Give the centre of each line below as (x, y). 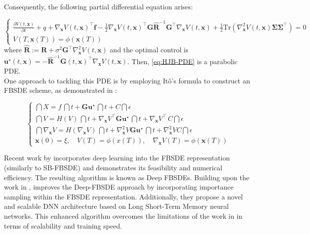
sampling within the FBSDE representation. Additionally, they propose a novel (123, 196)
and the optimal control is (149, 50)
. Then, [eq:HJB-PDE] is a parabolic (183, 61)
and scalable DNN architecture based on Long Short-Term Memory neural (116, 206)
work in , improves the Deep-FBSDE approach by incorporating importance (119, 187)
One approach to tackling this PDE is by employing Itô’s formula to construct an (127, 80)
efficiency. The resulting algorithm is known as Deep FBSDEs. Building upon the (127, 177)
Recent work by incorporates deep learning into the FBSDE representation (117, 158)
